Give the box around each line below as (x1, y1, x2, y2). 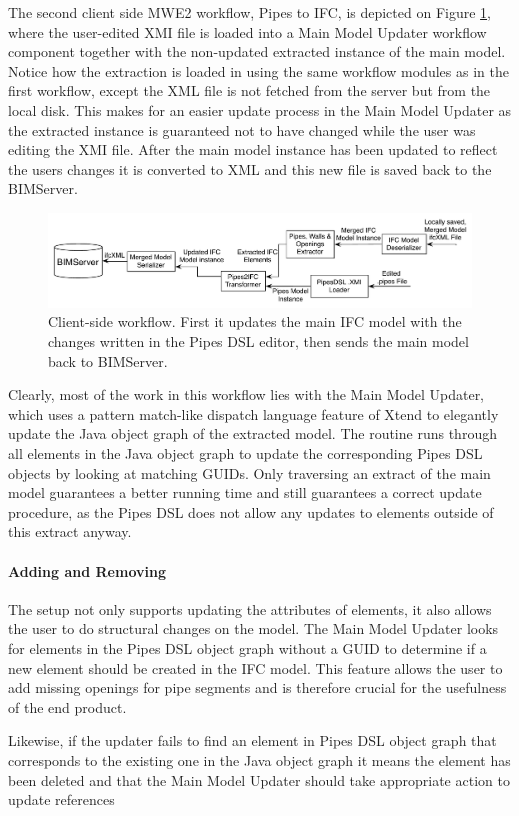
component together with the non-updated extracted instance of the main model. (8, 41, 506, 62)
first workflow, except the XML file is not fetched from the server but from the (8, 80, 491, 101)
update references (8, 789, 115, 810)
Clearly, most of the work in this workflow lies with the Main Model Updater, (8, 384, 485, 405)
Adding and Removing (8, 560, 166, 581)
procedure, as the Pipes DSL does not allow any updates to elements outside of (8, 501, 494, 522)
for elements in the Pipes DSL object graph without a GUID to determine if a (8, 637, 487, 658)
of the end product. (8, 696, 127, 717)
